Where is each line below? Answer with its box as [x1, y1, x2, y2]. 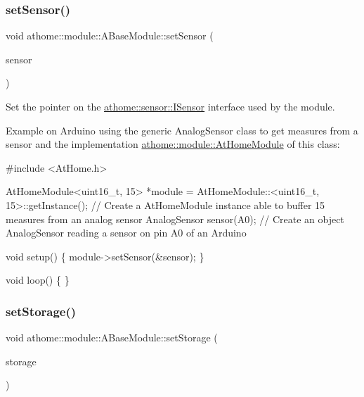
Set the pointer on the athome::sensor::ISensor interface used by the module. [6, 99, 335, 113]
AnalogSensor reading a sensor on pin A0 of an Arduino [6, 225, 247, 240]
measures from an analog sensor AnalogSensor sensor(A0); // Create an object [6, 211, 344, 226]
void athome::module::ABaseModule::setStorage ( [6, 330, 218, 345]
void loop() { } [6, 272, 70, 287]
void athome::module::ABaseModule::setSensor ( [6, 28, 214, 43]
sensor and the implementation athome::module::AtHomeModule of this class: [6, 137, 340, 151]
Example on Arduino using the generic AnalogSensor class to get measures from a [6, 122, 358, 137]
